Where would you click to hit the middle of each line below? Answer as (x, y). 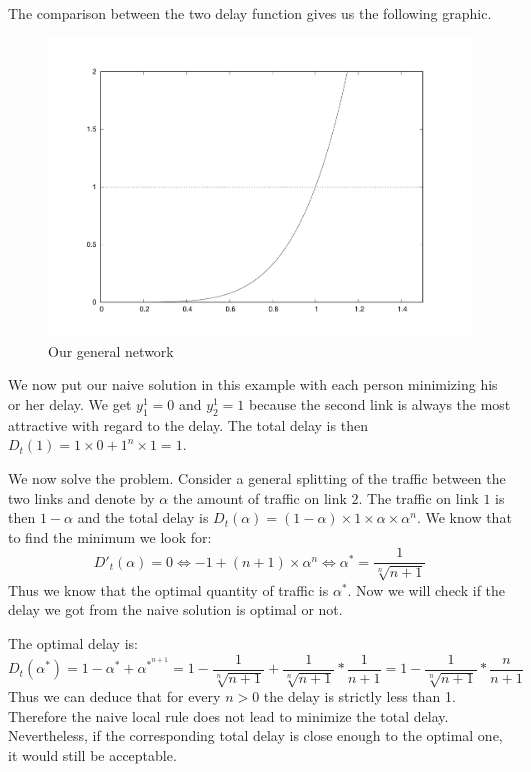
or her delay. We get (70, 404)
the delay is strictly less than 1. (359, 696)
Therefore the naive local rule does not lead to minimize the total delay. (228, 715)
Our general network (111, 350)
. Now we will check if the (426, 589)
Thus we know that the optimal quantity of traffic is (168, 589)
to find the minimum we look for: (110, 536)
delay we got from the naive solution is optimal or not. (175, 609)
